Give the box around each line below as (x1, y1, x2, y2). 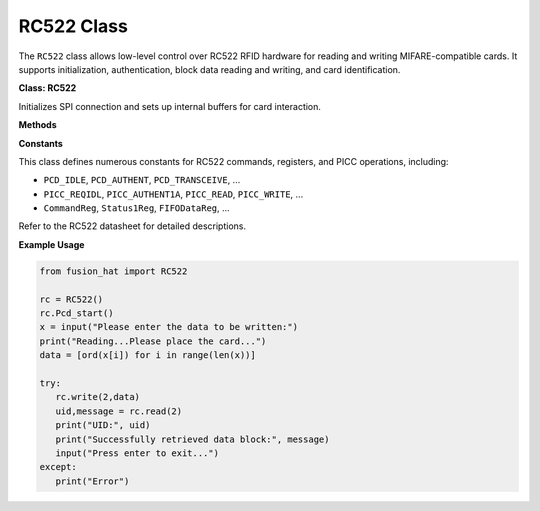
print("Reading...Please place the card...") (39, 335, 267, 347)
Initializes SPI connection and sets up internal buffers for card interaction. (18, 100, 322, 112)
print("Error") (55, 475, 130, 487)
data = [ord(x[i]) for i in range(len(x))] (39, 350, 257, 361)
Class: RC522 (18, 82, 77, 94)
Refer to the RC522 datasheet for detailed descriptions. (18, 220, 247, 232)
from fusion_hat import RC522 (39, 265, 188, 277)
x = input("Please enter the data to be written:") (39, 321, 299, 333)
